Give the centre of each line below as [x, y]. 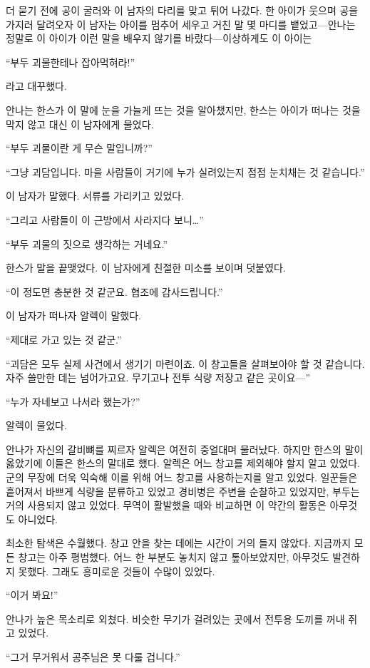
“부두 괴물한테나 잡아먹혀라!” [70, 62]
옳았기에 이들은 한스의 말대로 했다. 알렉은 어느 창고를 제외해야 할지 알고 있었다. [183, 463]
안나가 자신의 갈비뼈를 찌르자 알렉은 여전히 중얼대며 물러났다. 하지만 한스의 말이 [185, 449]
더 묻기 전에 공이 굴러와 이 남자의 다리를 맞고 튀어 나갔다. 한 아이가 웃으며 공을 [182, 10]
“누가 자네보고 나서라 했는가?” [73, 401]
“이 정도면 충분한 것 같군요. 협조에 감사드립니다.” [114, 291]
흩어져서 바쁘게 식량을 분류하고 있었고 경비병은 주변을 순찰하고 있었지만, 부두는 [183, 491]
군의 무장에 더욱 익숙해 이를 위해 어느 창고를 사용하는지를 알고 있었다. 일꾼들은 [182, 477]
